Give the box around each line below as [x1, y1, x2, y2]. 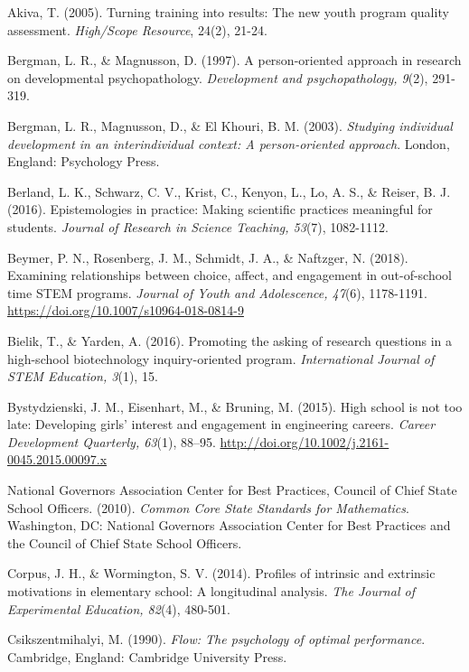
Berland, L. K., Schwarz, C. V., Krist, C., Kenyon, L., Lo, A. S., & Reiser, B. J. [7, 182, 451, 201]
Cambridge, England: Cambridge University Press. [7, 647, 287, 666]
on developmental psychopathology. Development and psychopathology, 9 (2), [7, 68, 428, 87]
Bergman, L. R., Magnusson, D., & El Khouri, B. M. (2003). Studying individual [7, 116, 453, 135]
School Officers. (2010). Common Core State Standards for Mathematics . [7, 498, 409, 517]
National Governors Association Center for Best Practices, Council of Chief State [7, 481, 457, 499]
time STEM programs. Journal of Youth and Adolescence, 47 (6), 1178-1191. [7, 283, 427, 302]
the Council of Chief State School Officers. [7, 533, 242, 552]
